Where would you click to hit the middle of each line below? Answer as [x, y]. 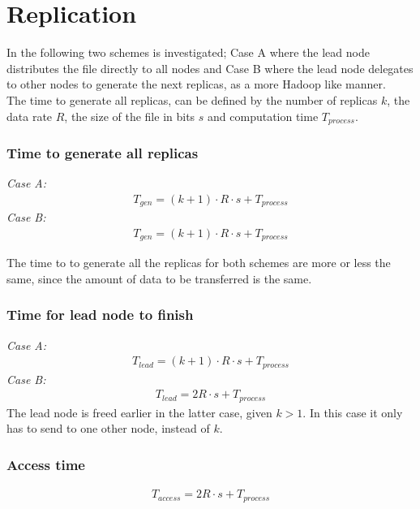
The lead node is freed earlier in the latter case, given [139, 412]
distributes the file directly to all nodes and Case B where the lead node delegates [210, 68]
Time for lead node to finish [100, 315]
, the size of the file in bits [130, 116]
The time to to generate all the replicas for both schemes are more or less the [199, 263]
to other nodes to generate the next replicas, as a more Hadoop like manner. [196, 84]
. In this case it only [353, 412]
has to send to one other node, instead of [108, 428]
